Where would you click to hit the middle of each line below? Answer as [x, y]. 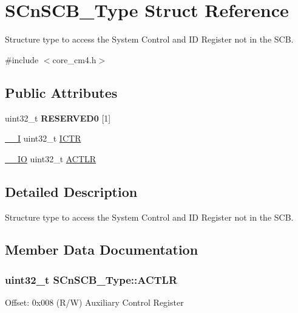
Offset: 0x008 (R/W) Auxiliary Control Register [94, 302]
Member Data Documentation [102, 249]
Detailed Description [71, 191]
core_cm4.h [74, 59]
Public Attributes [61, 92]
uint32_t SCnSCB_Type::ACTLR [91, 279]
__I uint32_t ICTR [43, 138]
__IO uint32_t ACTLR [51, 158]
